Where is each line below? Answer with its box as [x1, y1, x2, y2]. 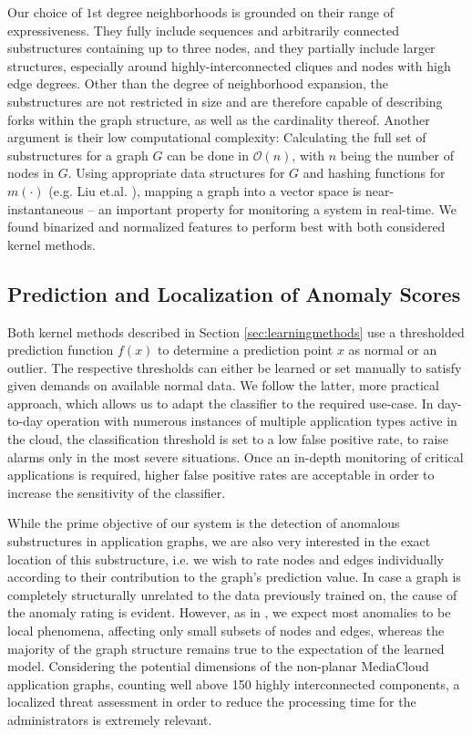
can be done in [167, 145, 249, 164]
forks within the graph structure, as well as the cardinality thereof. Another [7, 109, 430, 129]
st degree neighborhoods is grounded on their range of [92, 3, 394, 21]
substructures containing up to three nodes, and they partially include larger [7, 38, 436, 57]
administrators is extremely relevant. [7, 709, 212, 729]
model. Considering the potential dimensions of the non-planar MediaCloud [7, 657, 429, 676]
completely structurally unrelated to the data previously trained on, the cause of [7, 585, 457, 604]
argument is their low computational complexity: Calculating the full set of [7, 128, 426, 147]
